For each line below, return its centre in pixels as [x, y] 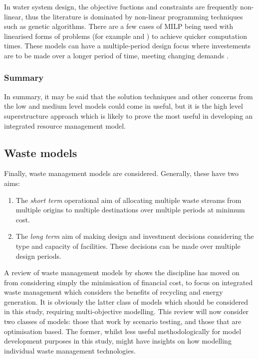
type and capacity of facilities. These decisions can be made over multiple [128, 246]
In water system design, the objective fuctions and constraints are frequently [121, 6]
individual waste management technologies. [70, 350]
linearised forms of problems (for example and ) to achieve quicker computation [126, 36]
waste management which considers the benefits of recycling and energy [114, 292]
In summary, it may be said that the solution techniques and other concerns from [129, 96]
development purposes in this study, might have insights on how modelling [118, 341]
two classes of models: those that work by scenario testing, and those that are [123, 321]
